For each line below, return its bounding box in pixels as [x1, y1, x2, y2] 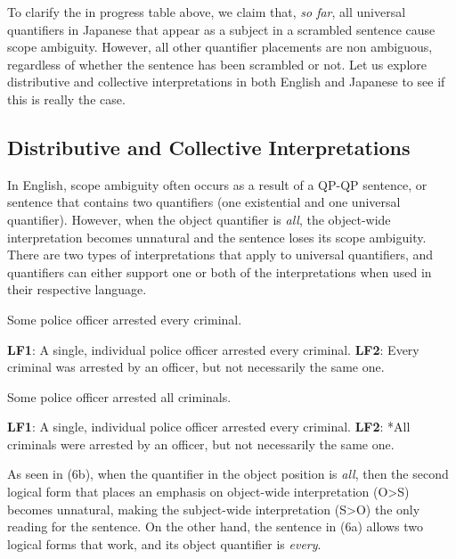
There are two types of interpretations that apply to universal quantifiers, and [7, 245, 434, 264]
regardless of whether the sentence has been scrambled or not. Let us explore [7, 54, 427, 73]
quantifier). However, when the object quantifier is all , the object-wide [7, 210, 391, 228]
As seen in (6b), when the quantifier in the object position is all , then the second [7, 464, 449, 483]
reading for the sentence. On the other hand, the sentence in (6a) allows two [7, 517, 423, 536]
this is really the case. [7, 89, 126, 108]
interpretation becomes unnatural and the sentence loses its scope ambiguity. [7, 227, 427, 246]
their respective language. [7, 280, 147, 299]
